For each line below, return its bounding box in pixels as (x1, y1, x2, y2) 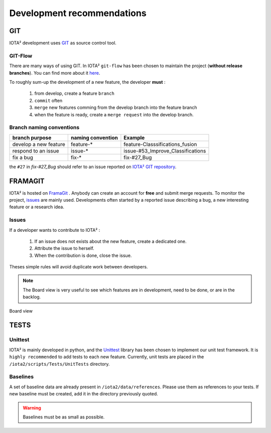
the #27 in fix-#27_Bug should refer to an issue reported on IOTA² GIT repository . (9, 164, 177, 170)
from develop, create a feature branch (34, 90, 115, 96)
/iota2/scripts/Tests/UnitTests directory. (9, 361, 110, 367)
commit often (34, 97, 63, 103)
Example (123, 134, 145, 141)
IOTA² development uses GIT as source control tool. (9, 40, 116, 46)
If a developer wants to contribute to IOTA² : (9, 227, 100, 233)
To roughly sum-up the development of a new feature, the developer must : (9, 79, 166, 85)
